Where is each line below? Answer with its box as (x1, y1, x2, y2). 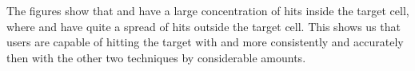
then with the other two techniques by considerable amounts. (6, 49, 306, 65)
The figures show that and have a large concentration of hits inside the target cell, (6, 2, 409, 18)
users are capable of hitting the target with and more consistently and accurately (6, 34, 404, 50)
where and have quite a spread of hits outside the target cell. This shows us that (6, 18, 401, 34)
